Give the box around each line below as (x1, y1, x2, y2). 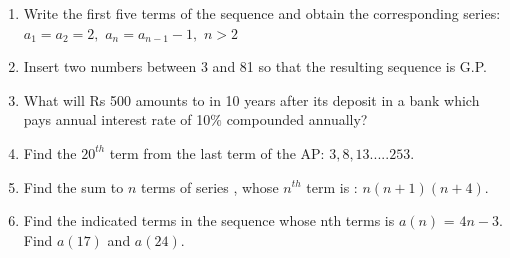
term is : (306, 176, 358, 197)
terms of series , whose (140, 176, 279, 197)
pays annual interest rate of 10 (23, 109, 211, 130)
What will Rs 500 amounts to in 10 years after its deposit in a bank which (23, 89, 480, 110)
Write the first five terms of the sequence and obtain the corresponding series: (23, 3, 501, 23)
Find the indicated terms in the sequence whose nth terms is (23, 210, 395, 231)
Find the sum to (23, 176, 124, 197)
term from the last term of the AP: (109, 142, 325, 163)
